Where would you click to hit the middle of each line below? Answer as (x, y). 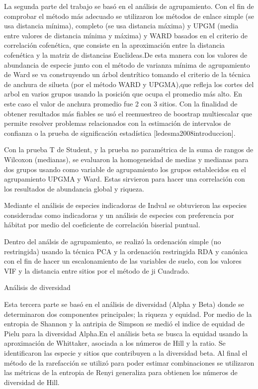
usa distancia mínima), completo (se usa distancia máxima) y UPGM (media (121, 26)
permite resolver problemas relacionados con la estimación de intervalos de (117, 123)
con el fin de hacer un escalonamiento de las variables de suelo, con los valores (123, 261)
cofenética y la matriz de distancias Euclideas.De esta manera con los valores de (126, 54)
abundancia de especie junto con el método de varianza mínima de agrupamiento (127, 64)
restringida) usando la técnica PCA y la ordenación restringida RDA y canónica (126, 251)
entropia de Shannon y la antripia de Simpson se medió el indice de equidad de (125, 324)
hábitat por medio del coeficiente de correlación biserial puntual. (102, 225)
